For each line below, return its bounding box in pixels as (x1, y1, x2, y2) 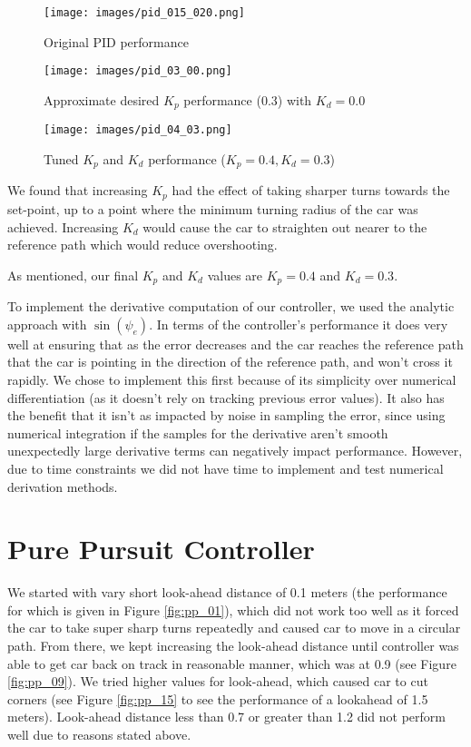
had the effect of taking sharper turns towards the (172, 181, 450, 200)
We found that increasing (7, 181, 148, 200)
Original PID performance (44, 32, 189, 51)
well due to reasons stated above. (7, 724, 191, 743)
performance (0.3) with (183, 90, 312, 109)
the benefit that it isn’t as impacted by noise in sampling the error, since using (7, 406, 446, 425)
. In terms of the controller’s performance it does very (149, 314, 448, 333)
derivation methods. (7, 477, 118, 496)
